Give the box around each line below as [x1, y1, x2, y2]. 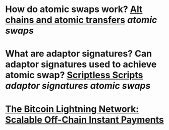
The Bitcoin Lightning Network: [5, 103, 139, 114]
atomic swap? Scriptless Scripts [5, 70, 143, 81]
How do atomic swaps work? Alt [5, 4, 143, 15]
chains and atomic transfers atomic [5, 14, 157, 26]
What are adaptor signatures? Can [5, 48, 152, 59]
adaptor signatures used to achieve [5, 59, 157, 70]
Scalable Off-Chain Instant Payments [5, 114, 164, 125]
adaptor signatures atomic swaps [5, 80, 151, 92]
